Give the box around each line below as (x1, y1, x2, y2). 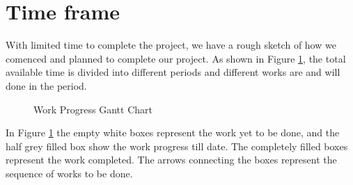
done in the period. (6, 78, 87, 92)
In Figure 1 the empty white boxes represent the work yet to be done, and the (6, 125, 340, 140)
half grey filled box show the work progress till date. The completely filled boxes (6, 138, 348, 153)
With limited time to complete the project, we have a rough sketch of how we (6, 38, 336, 52)
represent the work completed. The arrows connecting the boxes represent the (6, 152, 337, 167)
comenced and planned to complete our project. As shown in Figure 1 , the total (6, 51, 346, 65)
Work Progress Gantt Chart (33, 102, 152, 116)
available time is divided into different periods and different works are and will (6, 65, 340, 79)
